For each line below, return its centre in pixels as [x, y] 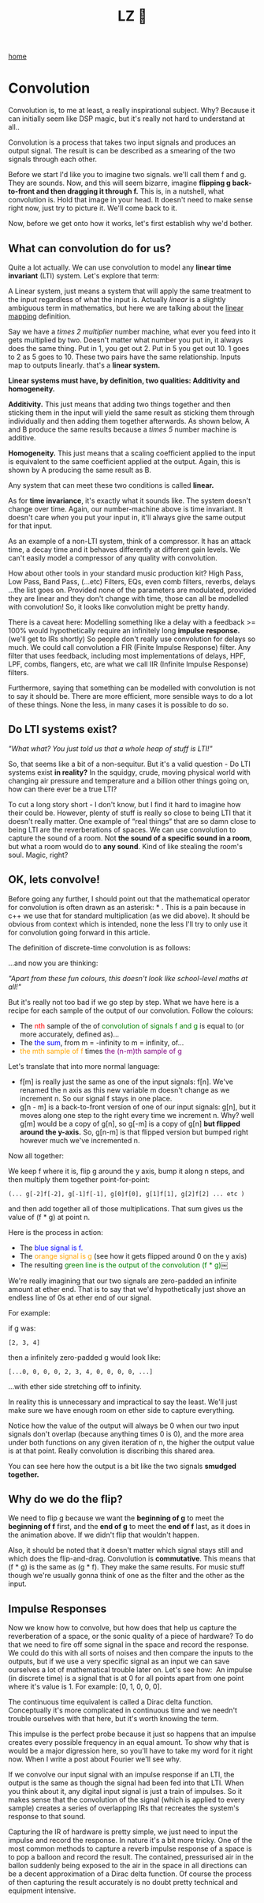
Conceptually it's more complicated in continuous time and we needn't [123, 1710]
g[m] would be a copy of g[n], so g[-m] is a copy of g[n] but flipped [130, 1123]
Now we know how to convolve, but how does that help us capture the [123, 1628]
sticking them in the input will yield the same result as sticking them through [131, 412]
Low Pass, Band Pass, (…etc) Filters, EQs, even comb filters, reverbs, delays [132, 581]
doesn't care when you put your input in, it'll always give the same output [127, 517]
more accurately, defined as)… [69, 1034]
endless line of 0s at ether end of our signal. [80, 1297]
